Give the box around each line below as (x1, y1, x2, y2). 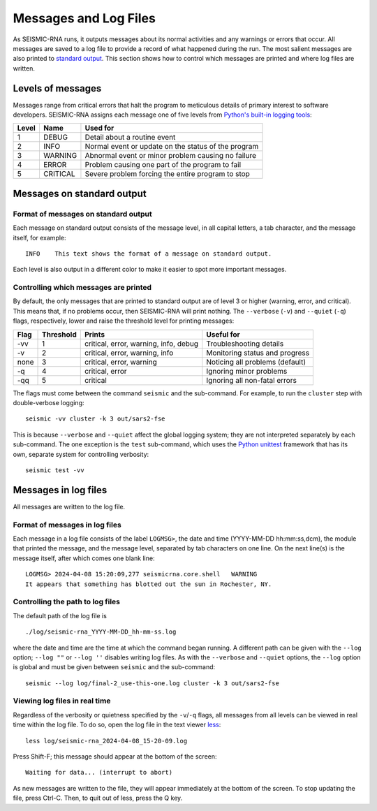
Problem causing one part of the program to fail (84, 160, 242, 170)
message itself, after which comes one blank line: (13, 554, 155, 562)
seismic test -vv (25, 467, 84, 474)
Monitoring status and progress (206, 348, 310, 358)
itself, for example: (13, 233, 66, 242)
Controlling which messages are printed (13, 283, 152, 293)
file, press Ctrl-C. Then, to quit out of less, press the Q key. (13, 794, 183, 803)
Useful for (206, 329, 240, 339)
